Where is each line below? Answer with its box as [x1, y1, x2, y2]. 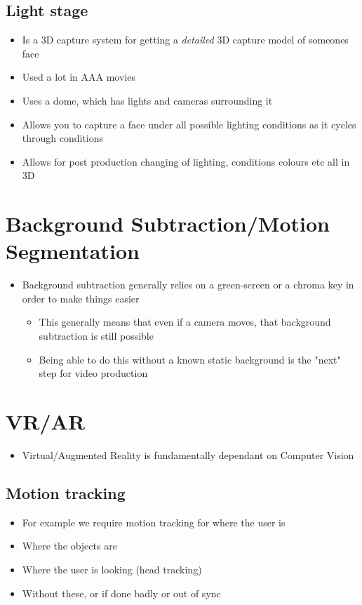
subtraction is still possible [39, 328, 154, 343]
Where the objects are [22, 538, 117, 553]
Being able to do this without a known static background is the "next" [39, 352, 341, 366]
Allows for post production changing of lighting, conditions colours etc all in [22, 154, 350, 168]
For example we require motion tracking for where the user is [22, 514, 286, 529]
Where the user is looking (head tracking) [22, 561, 202, 576]
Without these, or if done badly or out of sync [22, 585, 221, 600]
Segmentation [6, 237, 140, 265]
